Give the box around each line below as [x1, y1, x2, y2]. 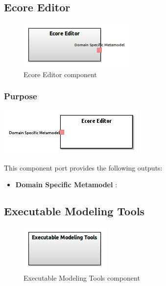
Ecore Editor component [24, 69, 97, 79]
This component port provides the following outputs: [4, 163, 163, 173]
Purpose [4, 90, 37, 102]
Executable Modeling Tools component [24, 273, 140, 283]
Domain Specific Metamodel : [15, 179, 118, 189]
